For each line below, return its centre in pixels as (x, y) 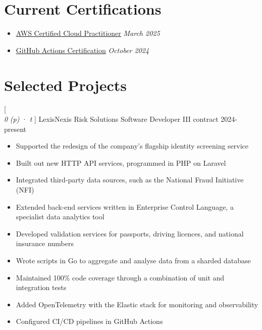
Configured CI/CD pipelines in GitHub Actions (89, 321)
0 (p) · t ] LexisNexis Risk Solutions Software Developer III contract (111, 119)
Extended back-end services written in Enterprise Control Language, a (125, 206)
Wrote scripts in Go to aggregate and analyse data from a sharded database (133, 260)
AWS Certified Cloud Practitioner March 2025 (88, 33)
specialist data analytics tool (60, 217)
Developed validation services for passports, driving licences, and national (130, 233)
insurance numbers (45, 243)
